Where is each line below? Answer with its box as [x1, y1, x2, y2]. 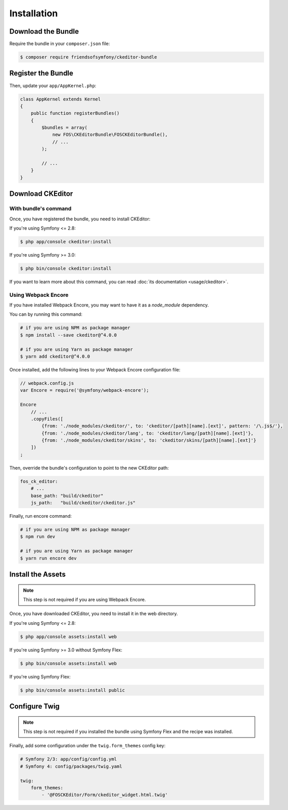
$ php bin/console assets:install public [20, 687, 125, 693]
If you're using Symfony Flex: [9, 673, 71, 679]
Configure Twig [9, 702, 60, 711]
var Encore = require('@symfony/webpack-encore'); [20, 388, 150, 393]
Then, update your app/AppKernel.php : [9, 82, 97, 89]
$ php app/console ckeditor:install [20, 239, 112, 244]
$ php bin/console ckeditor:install [20, 265, 112, 271]
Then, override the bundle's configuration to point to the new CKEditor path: [9, 465, 169, 471]
